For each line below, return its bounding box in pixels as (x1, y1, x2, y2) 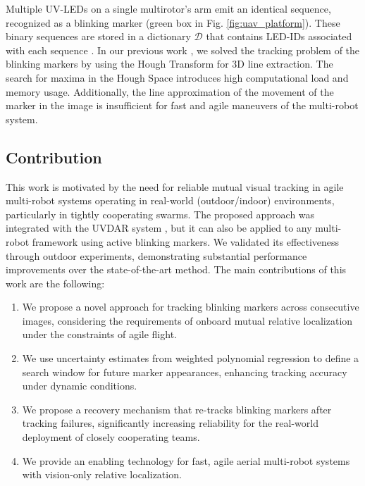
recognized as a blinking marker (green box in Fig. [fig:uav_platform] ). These (6, 15, 340, 30)
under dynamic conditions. (22, 378, 137, 393)
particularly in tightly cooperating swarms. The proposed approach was (6, 206, 315, 221)
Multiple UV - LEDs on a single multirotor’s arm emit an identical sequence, (6, 1, 331, 15)
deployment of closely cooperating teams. (22, 430, 200, 444)
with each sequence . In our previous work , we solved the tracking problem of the (6, 42, 360, 57)
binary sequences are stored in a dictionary (6, 29, 191, 44)
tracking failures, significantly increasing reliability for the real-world (22, 416, 318, 430)
